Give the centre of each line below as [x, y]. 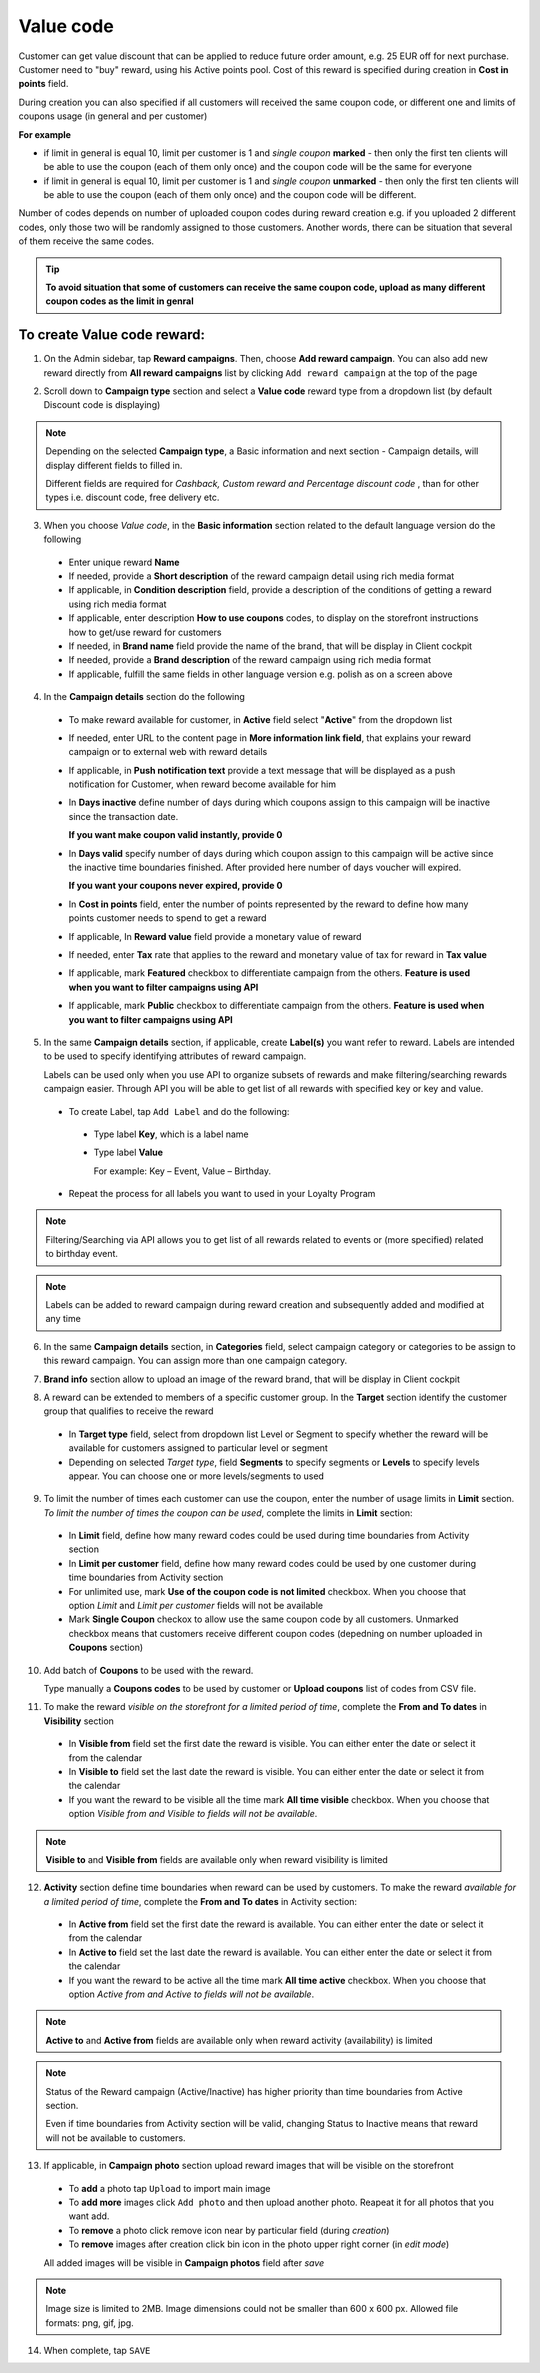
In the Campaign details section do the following [144, 697]
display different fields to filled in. [114, 465]
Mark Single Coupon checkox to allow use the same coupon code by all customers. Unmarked [263, 1619]
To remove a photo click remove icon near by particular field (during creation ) [229, 2230]
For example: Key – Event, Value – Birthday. [182, 1171]
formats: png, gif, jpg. [89, 2322]
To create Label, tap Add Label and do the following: [179, 1111]
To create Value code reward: [111, 335]
